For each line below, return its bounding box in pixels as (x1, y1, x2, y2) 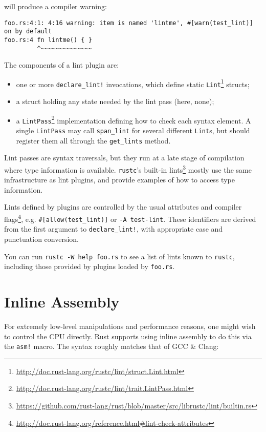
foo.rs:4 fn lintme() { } (4, 36, 92, 44)
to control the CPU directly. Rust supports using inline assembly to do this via (4, 331, 252, 341)
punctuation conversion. (4, 234, 79, 244)
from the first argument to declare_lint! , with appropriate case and (4, 223, 223, 234)
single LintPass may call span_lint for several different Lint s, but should (16, 125, 250, 136)
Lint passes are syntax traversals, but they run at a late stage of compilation (4, 152, 245, 163)
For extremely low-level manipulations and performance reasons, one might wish (4, 321, 256, 332)
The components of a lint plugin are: (4, 59, 119, 70)
